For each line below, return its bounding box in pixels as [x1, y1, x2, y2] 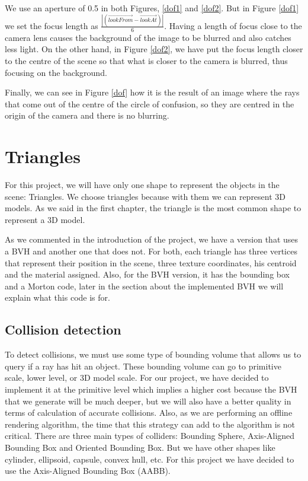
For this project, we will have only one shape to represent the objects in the [5, 179, 280, 191]
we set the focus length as [5, 19, 98, 31]
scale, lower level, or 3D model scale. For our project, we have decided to [5, 371, 269, 384]
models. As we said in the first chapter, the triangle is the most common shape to [5, 202, 301, 214]
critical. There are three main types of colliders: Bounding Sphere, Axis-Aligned [5, 429, 295, 442]
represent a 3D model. [5, 213, 85, 225]
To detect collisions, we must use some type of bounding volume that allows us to [5, 348, 301, 361]
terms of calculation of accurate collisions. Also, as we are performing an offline [5, 406, 293, 419]
